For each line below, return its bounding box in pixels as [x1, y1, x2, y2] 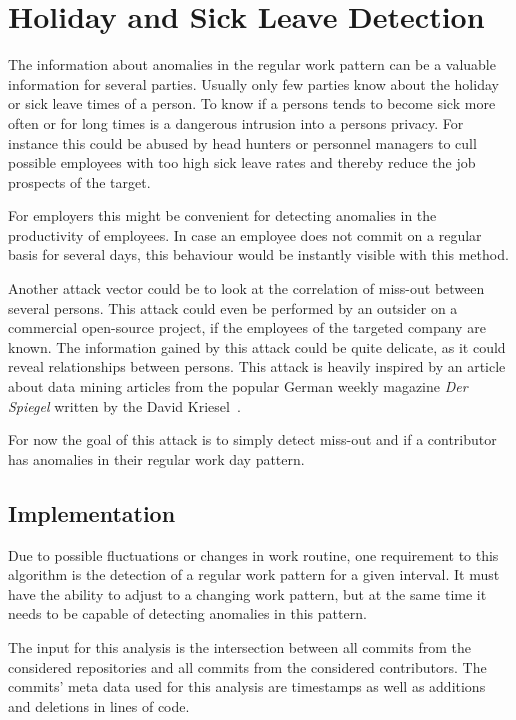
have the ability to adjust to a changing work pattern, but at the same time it [8, 583, 487, 604]
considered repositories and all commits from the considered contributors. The [8, 656, 487, 677]
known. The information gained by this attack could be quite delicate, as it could [8, 336, 506, 357]
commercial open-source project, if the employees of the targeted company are [8, 317, 486, 338]
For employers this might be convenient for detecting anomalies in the [8, 205, 437, 226]
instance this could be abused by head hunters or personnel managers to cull [8, 132, 477, 153]
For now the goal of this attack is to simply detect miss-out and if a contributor [8, 429, 497, 450]
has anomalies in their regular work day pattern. [8, 448, 305, 469]
